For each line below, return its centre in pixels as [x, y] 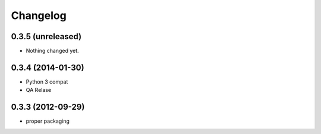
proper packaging [48, 121]
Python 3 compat [47, 82]
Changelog [39, 15]
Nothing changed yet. [53, 51]
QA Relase [39, 90]
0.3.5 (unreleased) [46, 36]
